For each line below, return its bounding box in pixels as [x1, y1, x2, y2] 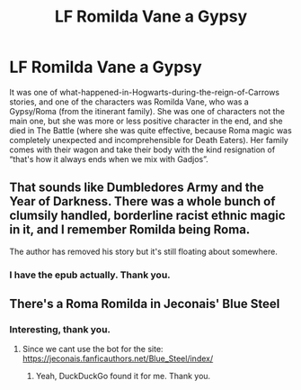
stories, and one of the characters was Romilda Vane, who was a [9, 96, 249, 107]
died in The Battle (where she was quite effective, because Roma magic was [9, 124, 292, 136]
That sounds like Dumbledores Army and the [9, 180, 265, 195]
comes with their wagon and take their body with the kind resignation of [9, 144, 276, 155]
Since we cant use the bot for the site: [22, 344, 164, 355]
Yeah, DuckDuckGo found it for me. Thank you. [35, 371, 211, 382]
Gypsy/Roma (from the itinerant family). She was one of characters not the [9, 105, 286, 116]
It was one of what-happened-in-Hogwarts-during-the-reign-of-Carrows [9, 86, 280, 97]
